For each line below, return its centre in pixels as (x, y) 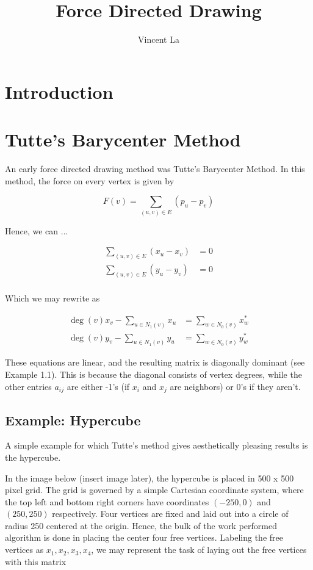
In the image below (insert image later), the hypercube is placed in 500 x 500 (149, 478)
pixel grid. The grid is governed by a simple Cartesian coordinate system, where (154, 490)
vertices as (24, 550)
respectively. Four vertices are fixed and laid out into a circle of (170, 514)
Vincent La (159, 39)
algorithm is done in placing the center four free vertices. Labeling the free (144, 537)
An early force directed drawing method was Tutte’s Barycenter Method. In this (155, 169)
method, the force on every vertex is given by (90, 180)
